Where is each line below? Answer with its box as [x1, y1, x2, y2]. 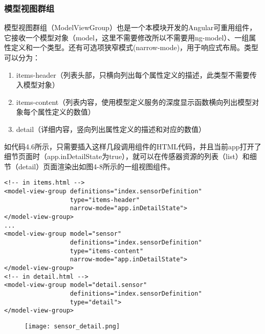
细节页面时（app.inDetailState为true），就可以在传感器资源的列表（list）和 [4, 151, 250, 162]
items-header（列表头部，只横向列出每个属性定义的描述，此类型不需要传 [16, 69, 257, 80]
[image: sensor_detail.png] [25, 322, 120, 330]
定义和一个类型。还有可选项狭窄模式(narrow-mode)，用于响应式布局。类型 [11, 42, 259, 53]
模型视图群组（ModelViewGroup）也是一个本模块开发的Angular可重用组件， [4, 22, 257, 33]
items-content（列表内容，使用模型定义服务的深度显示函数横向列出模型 [16, 96, 252, 107]
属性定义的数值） [37, 106, 95, 117]
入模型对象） [16, 79, 59, 90]
